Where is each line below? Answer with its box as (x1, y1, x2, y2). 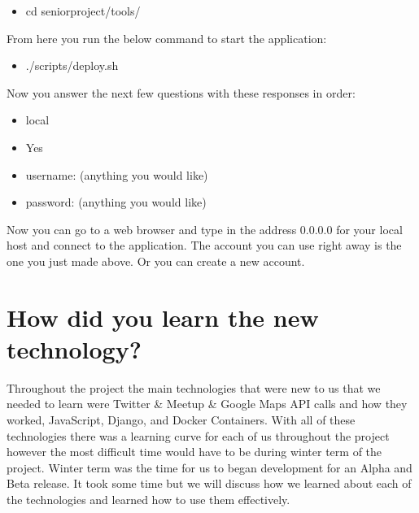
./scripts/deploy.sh (25, 57, 119, 74)
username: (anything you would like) (25, 166, 208, 183)
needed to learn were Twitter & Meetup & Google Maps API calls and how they (7, 395, 408, 412)
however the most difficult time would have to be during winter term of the (7, 443, 382, 460)
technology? (7, 332, 142, 365)
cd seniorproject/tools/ (25, 2, 141, 19)
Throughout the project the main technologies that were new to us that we (7, 379, 381, 396)
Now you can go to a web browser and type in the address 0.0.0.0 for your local (7, 220, 403, 237)
